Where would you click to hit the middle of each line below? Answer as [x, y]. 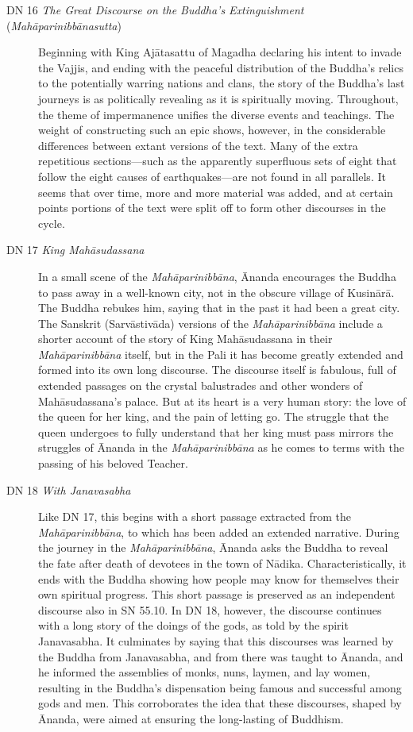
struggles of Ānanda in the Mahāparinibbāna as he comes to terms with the [221, 447]
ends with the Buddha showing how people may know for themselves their [219, 578]
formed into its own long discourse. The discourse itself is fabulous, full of [217, 370]
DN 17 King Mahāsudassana [75, 250]
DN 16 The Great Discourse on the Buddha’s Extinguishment [155, 10]
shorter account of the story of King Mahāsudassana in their [185, 339]
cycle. [52, 223]
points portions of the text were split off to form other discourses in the [212, 208]
